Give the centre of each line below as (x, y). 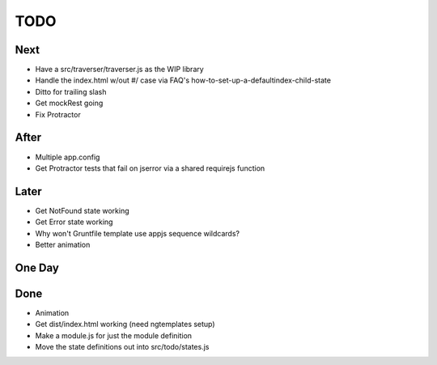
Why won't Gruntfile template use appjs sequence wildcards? (138, 233)
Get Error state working (74, 222)
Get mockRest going (69, 103)
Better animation (63, 244)
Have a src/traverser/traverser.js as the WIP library (119, 70)
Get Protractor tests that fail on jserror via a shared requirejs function (150, 168)
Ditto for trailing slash (71, 91)
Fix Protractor (58, 114)
